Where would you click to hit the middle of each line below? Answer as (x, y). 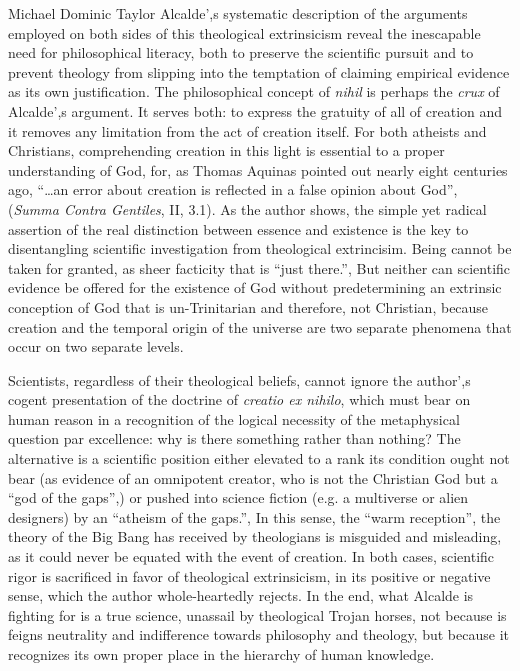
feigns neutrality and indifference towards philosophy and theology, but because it (258, 634)
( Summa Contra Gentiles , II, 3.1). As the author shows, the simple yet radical (247, 208)
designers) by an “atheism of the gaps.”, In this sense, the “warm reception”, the (254, 516)
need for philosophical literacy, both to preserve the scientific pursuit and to (241, 52)
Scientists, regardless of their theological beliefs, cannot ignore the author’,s (239, 379)
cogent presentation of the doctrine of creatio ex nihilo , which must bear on (239, 399)
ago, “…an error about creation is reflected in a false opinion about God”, (233, 189)
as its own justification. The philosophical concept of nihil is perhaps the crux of (254, 91)
